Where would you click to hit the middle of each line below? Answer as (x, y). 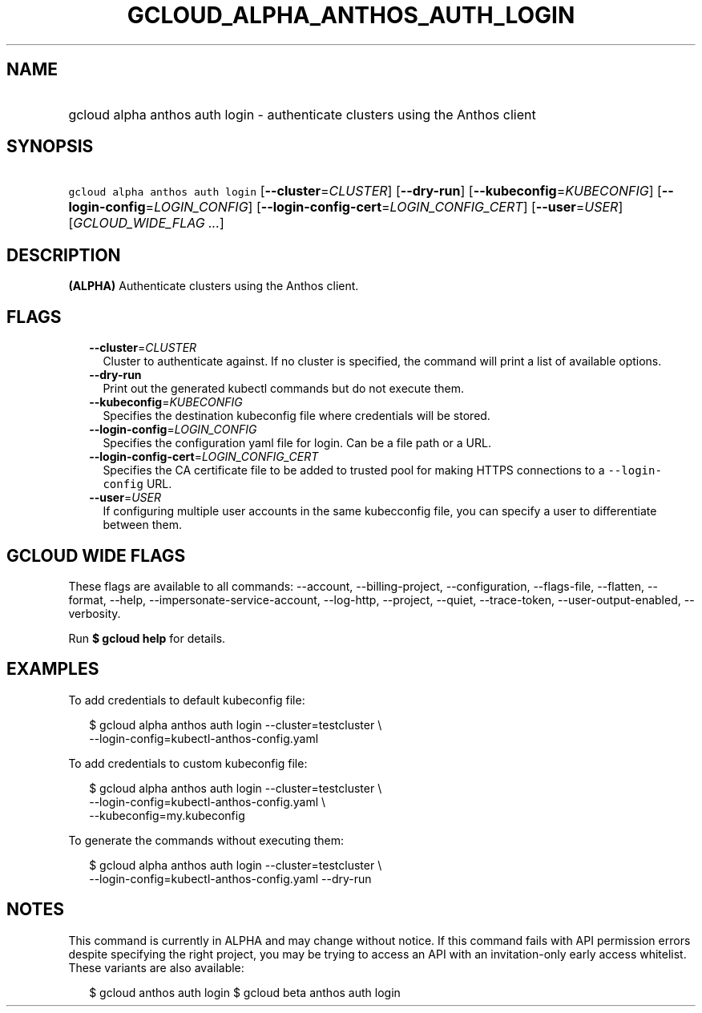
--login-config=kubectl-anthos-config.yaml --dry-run (230, 878)
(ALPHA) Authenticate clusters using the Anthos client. (214, 286)
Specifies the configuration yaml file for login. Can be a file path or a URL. (297, 443)
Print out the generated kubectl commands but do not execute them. (283, 389)
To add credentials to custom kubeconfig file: (188, 763)
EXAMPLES (53, 669)
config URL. (137, 484)
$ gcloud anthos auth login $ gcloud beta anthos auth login (245, 992)
